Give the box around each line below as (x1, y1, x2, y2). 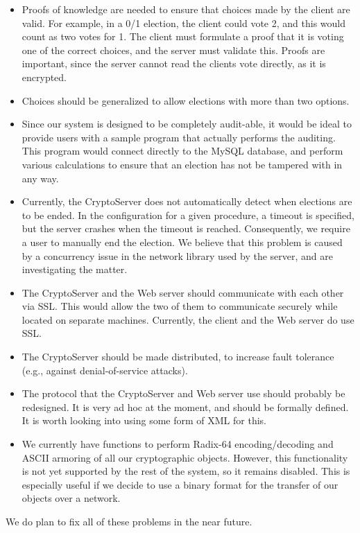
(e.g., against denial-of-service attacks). (22, 362, 188, 377)
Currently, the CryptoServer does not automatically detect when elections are (22, 194, 352, 209)
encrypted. (22, 69, 67, 84)
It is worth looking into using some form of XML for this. (22, 413, 266, 428)
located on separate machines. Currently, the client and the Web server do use (22, 312, 354, 326)
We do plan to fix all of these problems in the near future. (6, 514, 252, 528)
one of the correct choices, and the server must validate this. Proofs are (22, 42, 325, 57)
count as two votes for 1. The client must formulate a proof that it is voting (22, 29, 344, 44)
